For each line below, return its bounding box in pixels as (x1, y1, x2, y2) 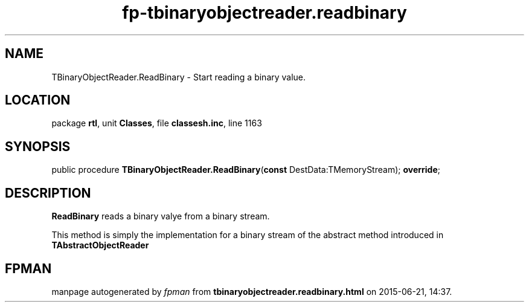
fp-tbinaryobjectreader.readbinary (122, 2, 407, 23)
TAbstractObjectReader (51, 240, 149, 251)
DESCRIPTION (5, 185, 91, 201)
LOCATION (5, 92, 71, 108)
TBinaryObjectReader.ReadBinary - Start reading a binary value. (51, 71, 306, 82)
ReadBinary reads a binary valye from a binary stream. (51, 211, 270, 222)
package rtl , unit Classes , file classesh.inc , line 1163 (51, 118, 262, 129)
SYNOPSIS (5, 138, 71, 154)
